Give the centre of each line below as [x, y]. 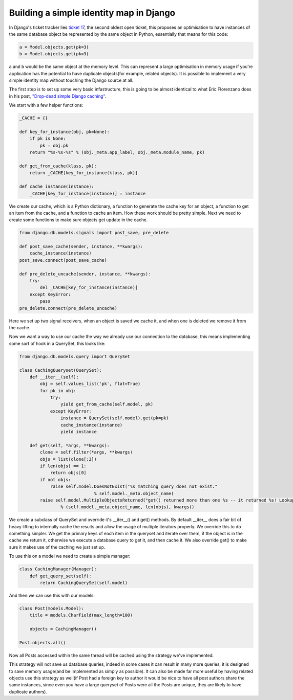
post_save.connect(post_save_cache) [63, 260]
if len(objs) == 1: [63, 466]
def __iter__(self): [54, 377]
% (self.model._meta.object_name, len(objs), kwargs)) [127, 507]
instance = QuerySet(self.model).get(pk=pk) [115, 418]
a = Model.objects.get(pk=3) [54, 47]
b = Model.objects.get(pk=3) [54, 54]
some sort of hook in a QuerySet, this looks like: [57, 343]
